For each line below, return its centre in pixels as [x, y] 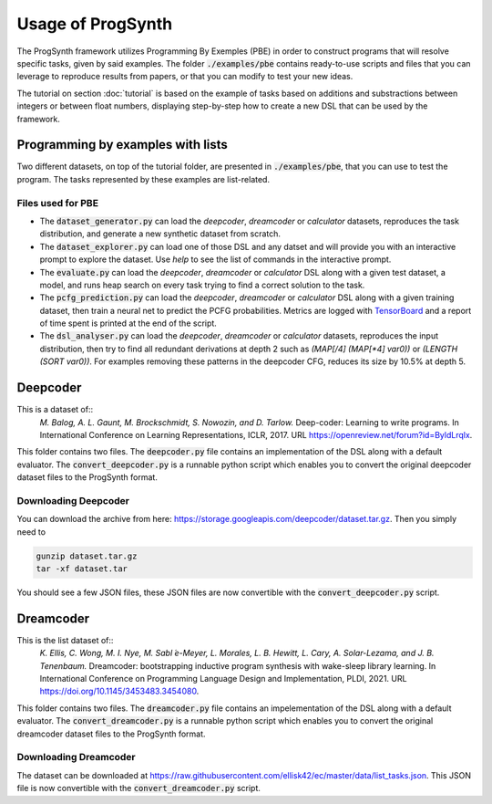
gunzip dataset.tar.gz [87, 556]
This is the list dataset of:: [65, 640]
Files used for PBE [58, 203]
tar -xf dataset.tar [82, 569]
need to [31, 532]
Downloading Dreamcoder [76, 757]
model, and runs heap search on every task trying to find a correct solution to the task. [202, 285]
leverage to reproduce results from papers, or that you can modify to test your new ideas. [185, 77]
